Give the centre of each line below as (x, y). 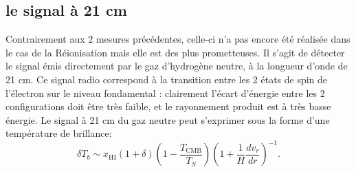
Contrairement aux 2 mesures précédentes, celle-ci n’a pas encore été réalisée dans (178, 39)
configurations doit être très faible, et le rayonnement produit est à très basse (168, 106)
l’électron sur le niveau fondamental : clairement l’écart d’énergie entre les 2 (165, 93)
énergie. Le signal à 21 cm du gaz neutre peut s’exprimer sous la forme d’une (168, 119)
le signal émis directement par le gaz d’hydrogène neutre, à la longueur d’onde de (177, 66)
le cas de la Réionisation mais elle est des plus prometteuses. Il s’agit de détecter (175, 52)
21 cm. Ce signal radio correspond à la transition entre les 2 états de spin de (167, 79)
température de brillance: (59, 133)
